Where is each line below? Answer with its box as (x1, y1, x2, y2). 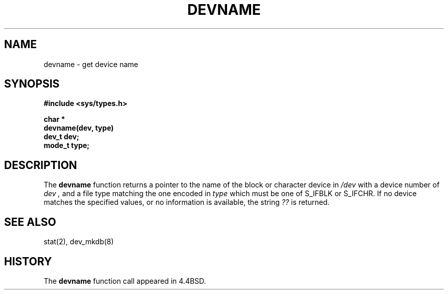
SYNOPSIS (4, 77, 60, 91)
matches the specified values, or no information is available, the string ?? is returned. (43, 198, 330, 207)
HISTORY (4, 255, 52, 268)
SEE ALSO (4, 215, 56, 228)
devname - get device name (43, 59, 139, 69)
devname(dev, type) (43, 123, 114, 133)
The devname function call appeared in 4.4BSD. (43, 276, 206, 285)
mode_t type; (43, 141, 89, 150)
